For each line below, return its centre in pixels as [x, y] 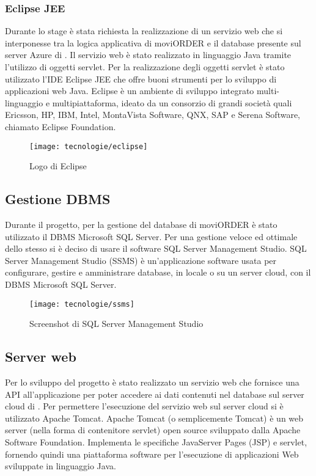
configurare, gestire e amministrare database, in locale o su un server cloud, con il [158, 272]
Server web [41, 357]
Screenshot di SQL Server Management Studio [116, 324]
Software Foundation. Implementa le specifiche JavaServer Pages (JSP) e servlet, [156, 442]
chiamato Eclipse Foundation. [61, 126]
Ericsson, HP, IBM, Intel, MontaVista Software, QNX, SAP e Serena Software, [153, 115]
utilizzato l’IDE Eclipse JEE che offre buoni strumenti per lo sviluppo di [141, 79]
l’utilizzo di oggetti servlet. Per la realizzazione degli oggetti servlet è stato [145, 67]
